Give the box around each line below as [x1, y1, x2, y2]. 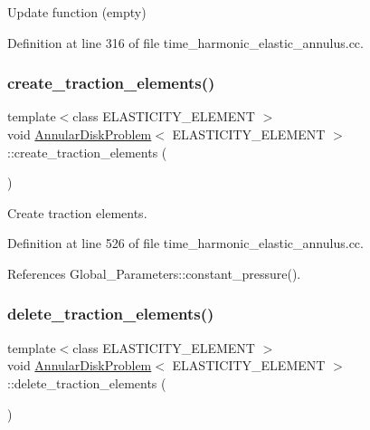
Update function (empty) [7, 3, 147, 21]
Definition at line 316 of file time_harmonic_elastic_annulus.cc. [7, 33, 364, 52]
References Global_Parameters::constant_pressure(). [7, 263, 301, 282]
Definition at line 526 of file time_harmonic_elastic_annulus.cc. [7, 234, 364, 253]
